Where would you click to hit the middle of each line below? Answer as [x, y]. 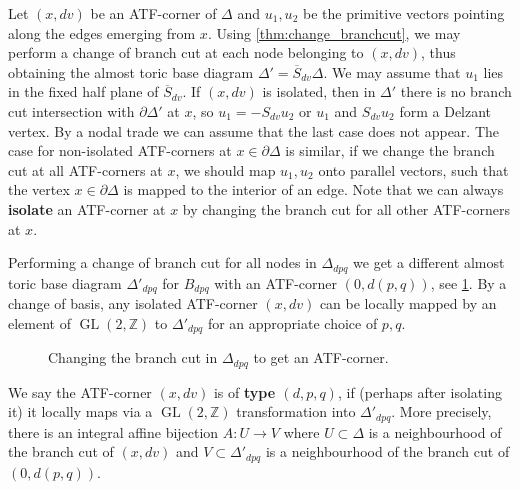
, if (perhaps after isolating [419, 391]
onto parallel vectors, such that [413, 169]
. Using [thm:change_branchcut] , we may [334, 32]
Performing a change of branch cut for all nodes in [162, 262]
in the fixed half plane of [83, 91]
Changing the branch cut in [133, 357]
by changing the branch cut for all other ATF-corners [346, 208]
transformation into [296, 411]
